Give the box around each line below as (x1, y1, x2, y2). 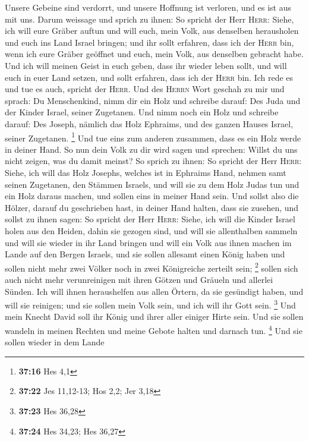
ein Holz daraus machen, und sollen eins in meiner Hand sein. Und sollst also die (5, 190, 299, 202)
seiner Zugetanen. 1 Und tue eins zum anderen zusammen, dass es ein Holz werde (5, 130, 301, 144)
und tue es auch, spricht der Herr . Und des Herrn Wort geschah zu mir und (5, 83, 285, 95)
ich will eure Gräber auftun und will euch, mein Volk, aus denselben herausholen (5, 24, 299, 37)
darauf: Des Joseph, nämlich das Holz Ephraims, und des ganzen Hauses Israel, (5, 117, 294, 130)
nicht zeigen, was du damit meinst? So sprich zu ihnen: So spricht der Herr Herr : (5, 155, 302, 167)
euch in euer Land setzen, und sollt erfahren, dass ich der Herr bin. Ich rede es (5, 71, 294, 83)
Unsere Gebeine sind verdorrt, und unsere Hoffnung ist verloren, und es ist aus (5, 1, 291, 13)
